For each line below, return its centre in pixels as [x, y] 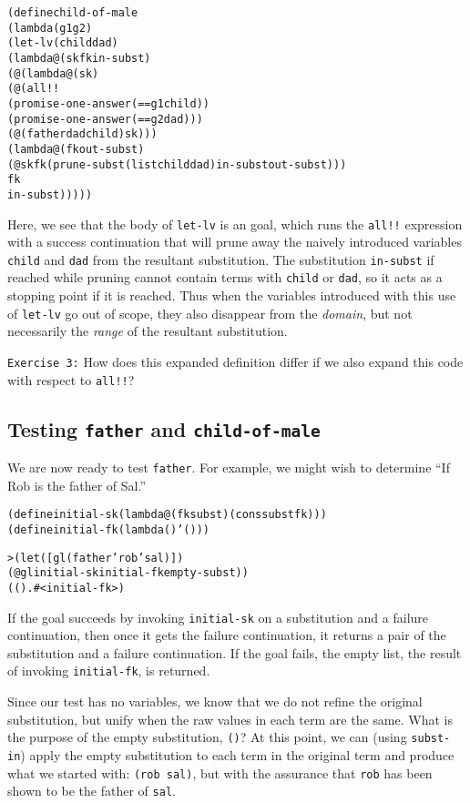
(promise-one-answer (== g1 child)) [108, 103]
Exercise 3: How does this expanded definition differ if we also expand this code [235, 361]
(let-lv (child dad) [63, 43]
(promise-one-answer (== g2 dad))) [105, 119]
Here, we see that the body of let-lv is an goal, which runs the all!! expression [235, 224]
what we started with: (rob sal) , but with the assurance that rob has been [220, 773]
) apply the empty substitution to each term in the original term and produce [237, 754]
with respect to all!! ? [71, 379]
